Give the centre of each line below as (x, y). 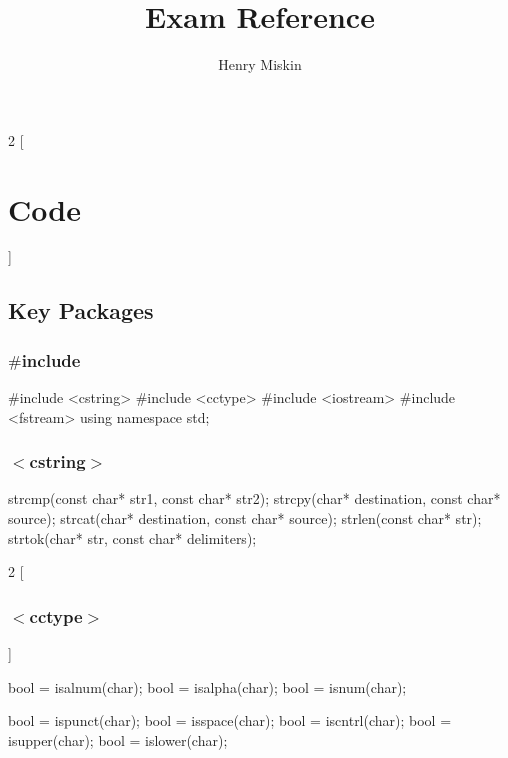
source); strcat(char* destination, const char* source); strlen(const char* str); (245, 518)
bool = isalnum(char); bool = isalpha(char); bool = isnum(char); (207, 686)
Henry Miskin (260, 64)
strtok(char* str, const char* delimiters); (132, 537)
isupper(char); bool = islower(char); (118, 739)
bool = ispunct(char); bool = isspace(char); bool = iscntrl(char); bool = (230, 720)
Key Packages (81, 310)
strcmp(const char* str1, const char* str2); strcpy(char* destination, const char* (254, 498)
